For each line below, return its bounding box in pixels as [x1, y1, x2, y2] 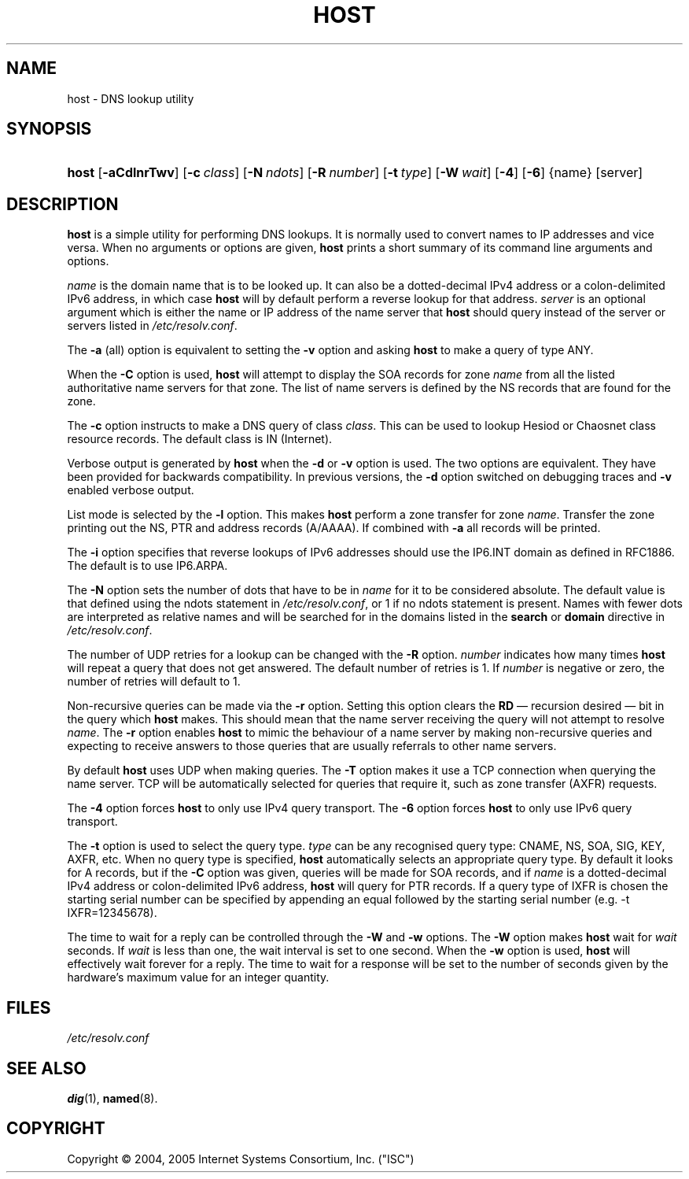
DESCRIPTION [6, 194, 119, 214]
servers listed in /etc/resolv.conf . [67, 319, 238, 333]
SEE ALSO [6, 1058, 87, 1078]
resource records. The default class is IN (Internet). [67, 432, 333, 446]
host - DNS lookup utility [67, 91, 194, 105]
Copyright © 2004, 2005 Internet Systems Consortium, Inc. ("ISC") [67, 1151, 415, 1166]
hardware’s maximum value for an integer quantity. [67, 970, 330, 985]
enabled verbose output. [67, 483, 194, 497]
